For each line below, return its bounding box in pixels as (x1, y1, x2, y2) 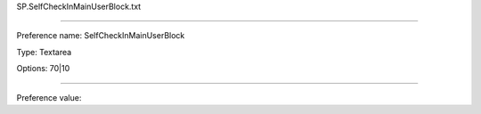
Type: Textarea (16, 46, 72, 57)
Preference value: (16, 92, 82, 102)
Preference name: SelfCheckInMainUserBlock (16, 30, 185, 41)
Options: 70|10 (16, 63, 70, 74)
